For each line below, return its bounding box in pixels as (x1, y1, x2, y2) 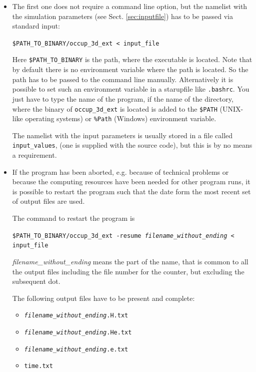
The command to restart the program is (12, 213, 135, 223)
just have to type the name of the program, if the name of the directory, (12, 93, 233, 104)
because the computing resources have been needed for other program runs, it (12, 176, 250, 187)
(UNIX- (219, 103, 243, 114)
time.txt (24, 362, 53, 370)
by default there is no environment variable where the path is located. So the (12, 64, 248, 75)
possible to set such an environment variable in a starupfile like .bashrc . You (12, 84, 249, 94)
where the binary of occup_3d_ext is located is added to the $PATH (12, 103, 217, 114)
